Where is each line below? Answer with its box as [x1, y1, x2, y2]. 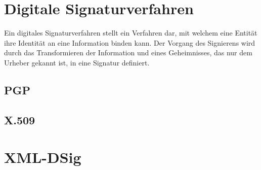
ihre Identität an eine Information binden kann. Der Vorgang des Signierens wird [4, 37, 255, 48]
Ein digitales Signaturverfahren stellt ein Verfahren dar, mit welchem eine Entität [4, 27, 257, 38]
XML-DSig [4, 147, 81, 167]
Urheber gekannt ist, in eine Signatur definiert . [4, 57, 150, 67]
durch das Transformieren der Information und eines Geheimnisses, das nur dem [4, 47, 252, 58]
